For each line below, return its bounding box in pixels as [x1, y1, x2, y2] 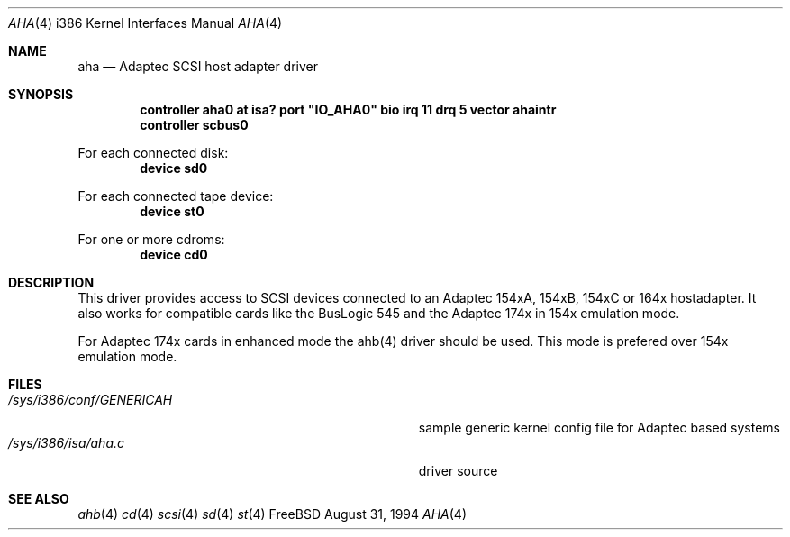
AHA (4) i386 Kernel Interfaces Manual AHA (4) [8, 15, 283, 31]
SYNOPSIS [8, 86, 74, 102]
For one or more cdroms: [77, 232, 225, 247]
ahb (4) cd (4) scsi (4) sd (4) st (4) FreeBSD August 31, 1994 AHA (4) [77, 506, 468, 522]
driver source [418, 463, 498, 478]
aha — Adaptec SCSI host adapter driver [77, 59, 319, 74]
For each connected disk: [77, 145, 229, 160]
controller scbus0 [140, 117, 249, 132]
